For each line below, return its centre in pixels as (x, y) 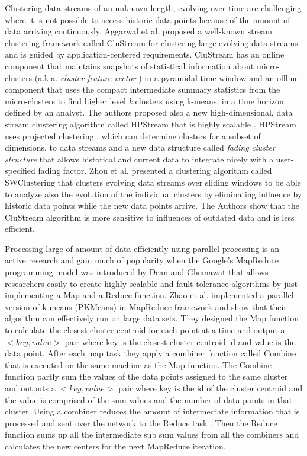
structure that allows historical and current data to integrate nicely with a (139, 159)
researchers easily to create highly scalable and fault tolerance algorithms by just (151, 283)
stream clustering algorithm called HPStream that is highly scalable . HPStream (151, 124)
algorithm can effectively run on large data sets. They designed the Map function (152, 318)
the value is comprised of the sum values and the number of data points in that (149, 399)
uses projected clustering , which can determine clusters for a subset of (133, 135)
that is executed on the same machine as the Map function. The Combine (138, 364)
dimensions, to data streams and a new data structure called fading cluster (140, 147)
